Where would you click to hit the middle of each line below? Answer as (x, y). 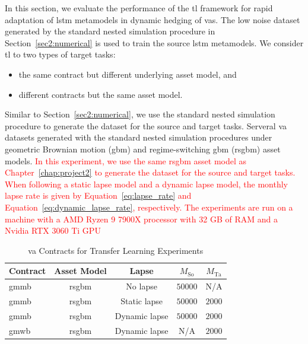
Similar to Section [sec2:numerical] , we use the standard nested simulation (140, 114)
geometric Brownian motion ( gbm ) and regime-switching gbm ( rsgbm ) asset (143, 149)
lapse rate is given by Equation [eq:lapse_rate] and (98, 195)
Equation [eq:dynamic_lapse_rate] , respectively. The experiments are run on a (149, 207)
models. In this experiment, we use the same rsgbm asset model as (126, 160)
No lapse (142, 286)
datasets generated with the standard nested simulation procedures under (139, 137)
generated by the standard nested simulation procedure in (110, 31)
